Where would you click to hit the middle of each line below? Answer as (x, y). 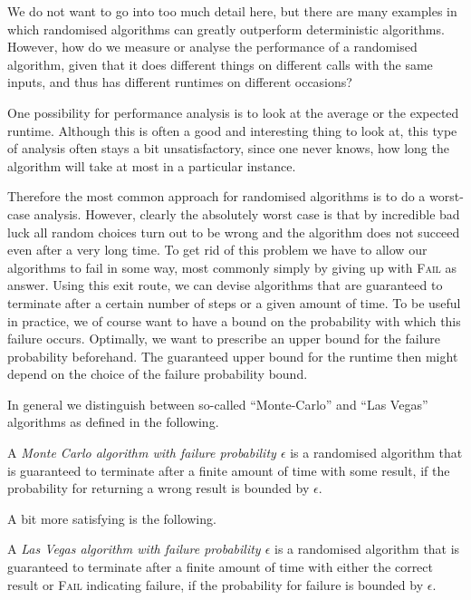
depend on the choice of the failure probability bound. (158, 374)
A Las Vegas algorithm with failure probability (134, 549)
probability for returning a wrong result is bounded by (159, 488)
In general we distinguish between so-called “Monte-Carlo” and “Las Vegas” (218, 404)
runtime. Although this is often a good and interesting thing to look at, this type (232, 130)
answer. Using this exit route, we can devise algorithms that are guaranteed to (225, 285)
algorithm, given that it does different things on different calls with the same (220, 64)
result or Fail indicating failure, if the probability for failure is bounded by (216, 584)
